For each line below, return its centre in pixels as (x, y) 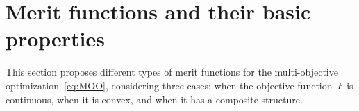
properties (55, 39)
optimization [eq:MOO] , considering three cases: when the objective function (169, 85)
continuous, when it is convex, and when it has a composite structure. (154, 99)
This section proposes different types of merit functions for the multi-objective (172, 72)
